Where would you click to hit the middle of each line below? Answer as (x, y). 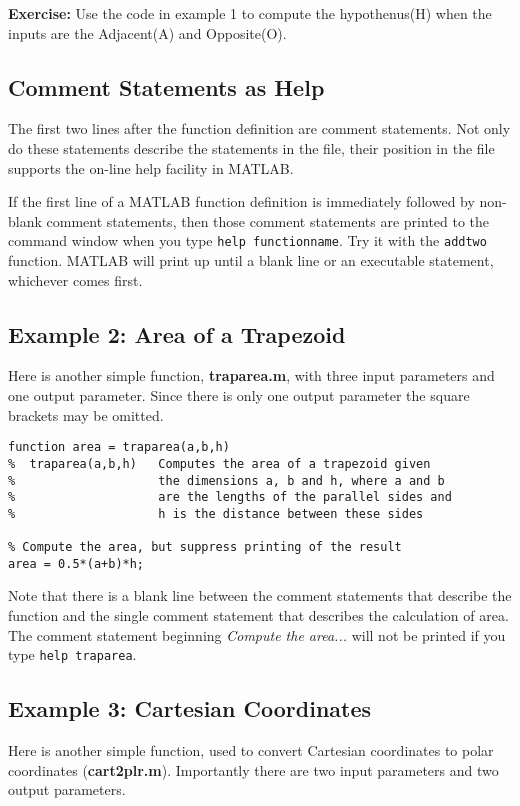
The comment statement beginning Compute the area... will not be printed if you (257, 634)
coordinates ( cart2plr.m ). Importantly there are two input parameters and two (253, 769)
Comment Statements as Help (166, 86)
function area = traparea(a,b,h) (119, 447)
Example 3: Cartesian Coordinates (190, 708)
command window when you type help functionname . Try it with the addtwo (247, 240)
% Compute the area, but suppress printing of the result (205, 547)
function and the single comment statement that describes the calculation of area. (258, 615)
